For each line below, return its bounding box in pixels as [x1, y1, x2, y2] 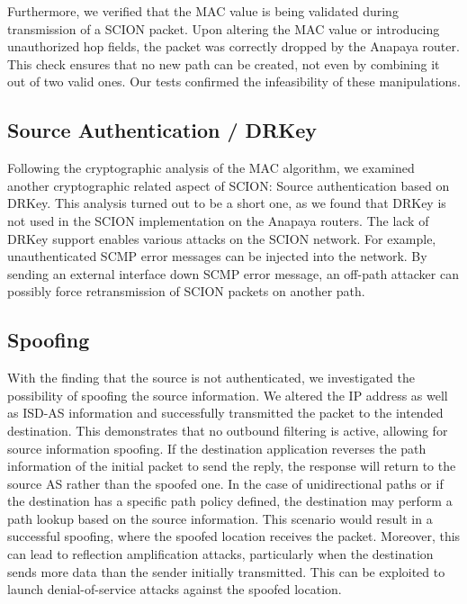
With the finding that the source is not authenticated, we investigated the [7, 368, 415, 387]
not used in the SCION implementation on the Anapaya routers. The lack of [7, 211, 429, 230]
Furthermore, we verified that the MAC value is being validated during [7, 2, 399, 20]
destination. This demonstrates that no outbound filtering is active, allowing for [7, 420, 448, 439]
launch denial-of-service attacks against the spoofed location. [7, 580, 342, 599]
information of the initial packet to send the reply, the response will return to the [7, 456, 456, 475]
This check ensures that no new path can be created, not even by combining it [7, 54, 440, 73]
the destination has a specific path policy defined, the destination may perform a [7, 491, 453, 510]
